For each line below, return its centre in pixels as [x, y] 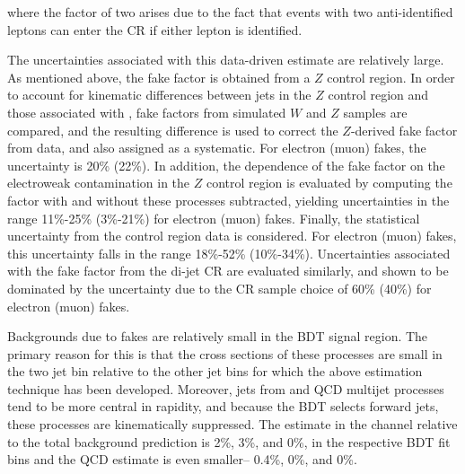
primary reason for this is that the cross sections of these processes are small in [225, 353]
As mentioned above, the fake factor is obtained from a [159, 77]
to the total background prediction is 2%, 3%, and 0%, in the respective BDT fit [229, 441]
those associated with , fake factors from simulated [147, 112]
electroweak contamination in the [99, 183]
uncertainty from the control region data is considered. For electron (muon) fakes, [232, 236]
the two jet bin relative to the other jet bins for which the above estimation [215, 371]
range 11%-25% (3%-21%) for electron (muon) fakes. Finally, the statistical [214, 218]
